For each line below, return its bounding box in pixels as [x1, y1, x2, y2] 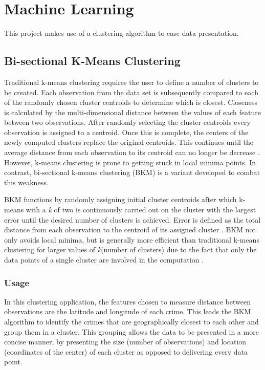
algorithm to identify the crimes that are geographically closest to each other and [4, 316, 259, 327]
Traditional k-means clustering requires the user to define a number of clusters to [4, 76, 259, 87]
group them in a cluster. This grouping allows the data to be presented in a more [4, 326, 259, 337]
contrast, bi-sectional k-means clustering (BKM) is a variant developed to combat [4, 167, 260, 178]
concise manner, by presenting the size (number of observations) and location [4, 336, 247, 347]
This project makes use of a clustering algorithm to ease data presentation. [4, 28, 239, 38]
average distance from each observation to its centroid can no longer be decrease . [4, 147, 260, 158]
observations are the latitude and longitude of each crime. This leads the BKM [4, 306, 251, 317]
